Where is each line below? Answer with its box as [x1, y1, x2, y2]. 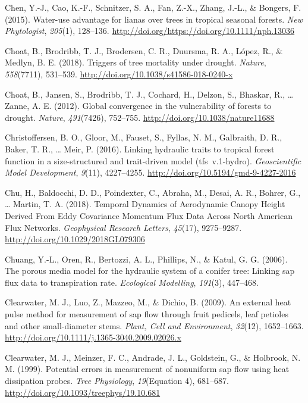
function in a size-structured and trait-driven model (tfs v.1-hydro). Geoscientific [5, 154, 301, 167]
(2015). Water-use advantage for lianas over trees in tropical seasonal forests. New [5, 13, 303, 25]
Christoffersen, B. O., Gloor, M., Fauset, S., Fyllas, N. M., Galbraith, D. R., [5, 131, 282, 143]
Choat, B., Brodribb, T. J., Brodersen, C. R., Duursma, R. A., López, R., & [5, 44, 283, 57]
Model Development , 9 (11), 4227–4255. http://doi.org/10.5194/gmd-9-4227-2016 [5, 166, 296, 179]
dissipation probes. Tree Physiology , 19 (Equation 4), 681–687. [5, 374, 229, 387]
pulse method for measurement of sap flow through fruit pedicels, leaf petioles [5, 308, 288, 320]
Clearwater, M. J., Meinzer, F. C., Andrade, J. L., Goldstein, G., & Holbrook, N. [5, 351, 301, 363]
